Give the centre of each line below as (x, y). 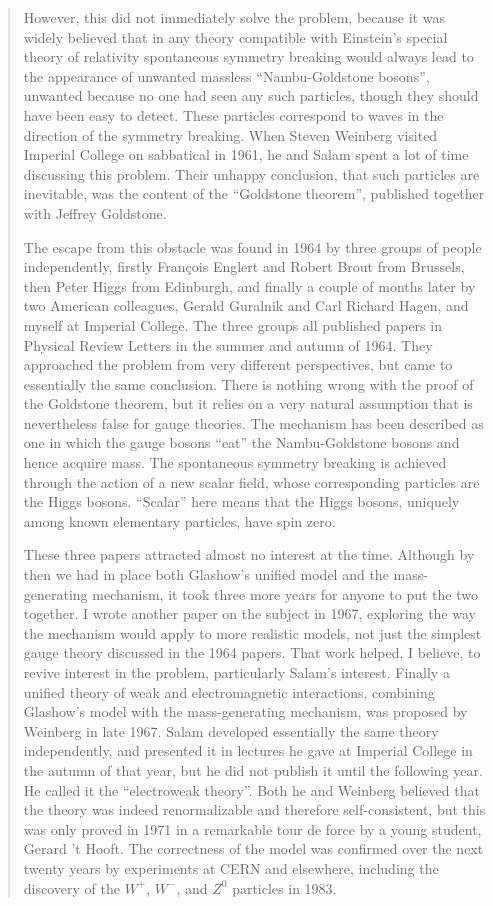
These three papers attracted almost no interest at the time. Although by (249, 554)
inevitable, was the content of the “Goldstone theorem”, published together (254, 193)
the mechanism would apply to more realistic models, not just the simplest (252, 632)
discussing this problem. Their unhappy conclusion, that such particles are (251, 173)
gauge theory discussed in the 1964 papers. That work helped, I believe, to (252, 652)
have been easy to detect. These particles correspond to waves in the (233, 114)
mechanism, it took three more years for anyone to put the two (285, 593)
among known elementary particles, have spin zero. (179, 520)
